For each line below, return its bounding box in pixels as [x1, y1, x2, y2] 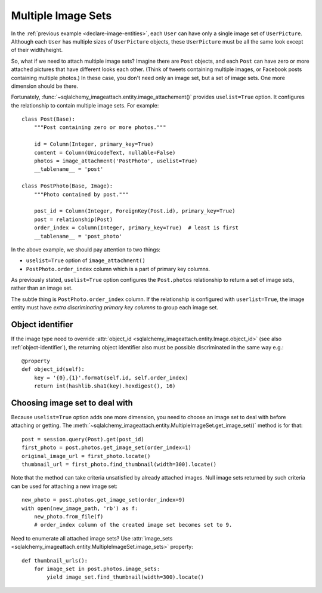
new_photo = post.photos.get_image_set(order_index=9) [21, 496, 185, 503]
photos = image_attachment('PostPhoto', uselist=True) [33, 158, 198, 164]
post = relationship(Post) [33, 216, 113, 223]
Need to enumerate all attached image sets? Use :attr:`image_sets [11, 534, 173, 542]
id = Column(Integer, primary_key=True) [33, 141, 154, 148]
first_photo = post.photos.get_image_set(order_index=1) [21, 444, 192, 451]
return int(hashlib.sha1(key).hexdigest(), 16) [33, 383, 176, 389]
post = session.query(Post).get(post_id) [21, 436, 144, 443]
